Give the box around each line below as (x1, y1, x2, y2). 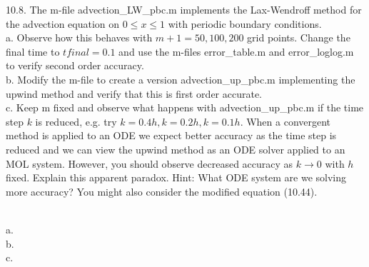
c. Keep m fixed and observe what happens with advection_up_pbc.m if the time (6, 100, 364, 115)
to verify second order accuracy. (6, 58, 144, 73)
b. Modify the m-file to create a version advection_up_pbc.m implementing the (6, 71, 355, 86)
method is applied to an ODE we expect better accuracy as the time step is (6, 128, 337, 143)
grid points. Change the (247, 30, 350, 45)
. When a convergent (240, 114, 331, 129)
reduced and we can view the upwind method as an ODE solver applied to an (6, 141, 345, 156)
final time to (6, 44, 60, 59)
